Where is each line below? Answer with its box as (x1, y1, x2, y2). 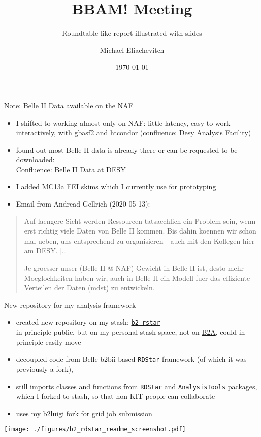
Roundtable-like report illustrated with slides (62, 27, 202, 38)
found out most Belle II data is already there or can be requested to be (16, 144, 238, 155)
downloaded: (16, 154, 55, 165)
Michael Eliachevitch (100, 44, 165, 55)
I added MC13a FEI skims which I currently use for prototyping (16, 181, 216, 192)
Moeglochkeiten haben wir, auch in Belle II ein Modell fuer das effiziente (24, 272, 250, 283)
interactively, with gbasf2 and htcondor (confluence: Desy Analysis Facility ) (16, 127, 251, 138)
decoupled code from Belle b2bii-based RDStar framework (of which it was (16, 354, 247, 364)
